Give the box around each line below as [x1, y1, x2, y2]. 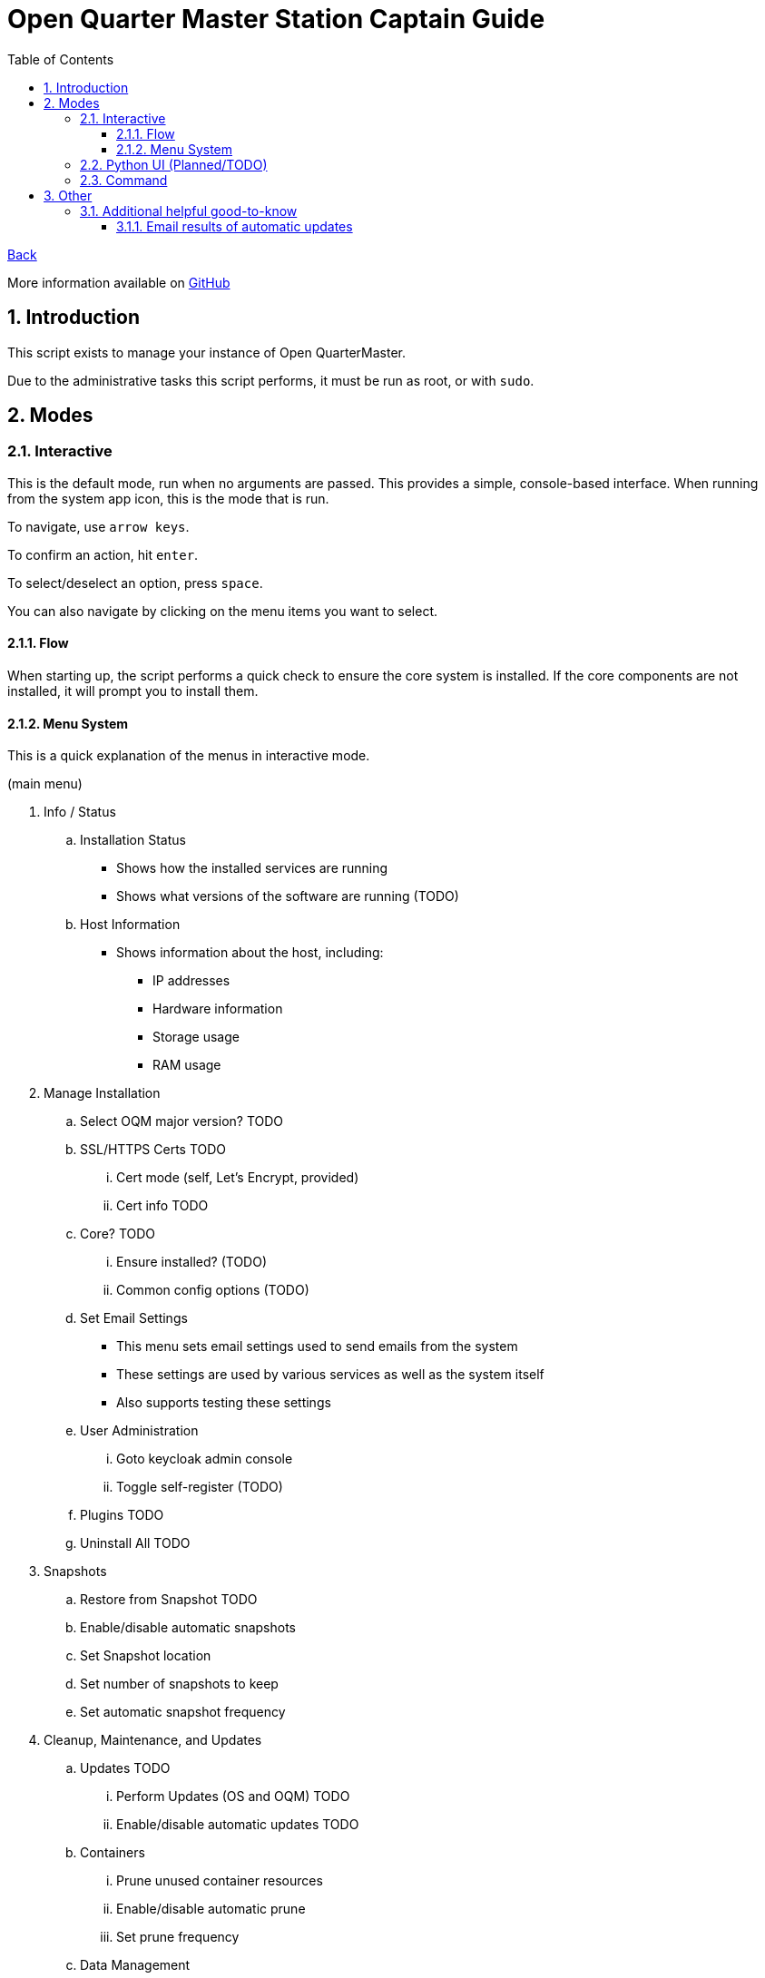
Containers [80, 1845, 145, 1861]
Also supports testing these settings [116, 1395, 331, 1411]
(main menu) [7, 776, 83, 792]
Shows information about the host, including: [116, 945, 384, 961]
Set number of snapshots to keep [80, 1676, 279, 1692]
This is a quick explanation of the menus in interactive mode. [7, 748, 370, 764]
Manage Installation [44, 1085, 161, 1102]
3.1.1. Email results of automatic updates [116, 218, 353, 234]
